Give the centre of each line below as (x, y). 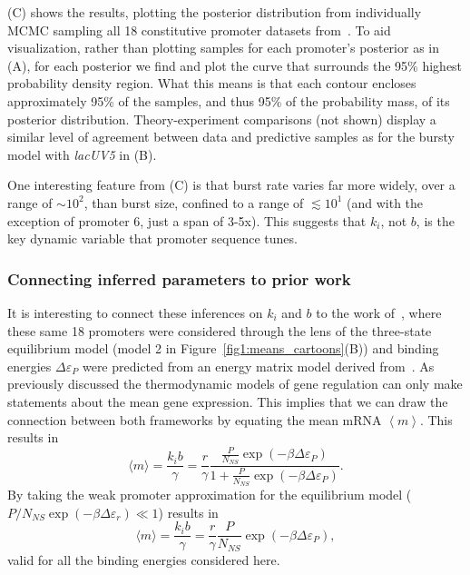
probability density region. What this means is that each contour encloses (212, 83)
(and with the (385, 202)
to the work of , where (379, 312)
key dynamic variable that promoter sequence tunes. (152, 238)
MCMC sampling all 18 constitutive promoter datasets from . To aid (199, 30)
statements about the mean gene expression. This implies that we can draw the (228, 401)
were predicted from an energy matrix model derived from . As (258, 366)
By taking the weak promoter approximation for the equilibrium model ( (210, 495)
